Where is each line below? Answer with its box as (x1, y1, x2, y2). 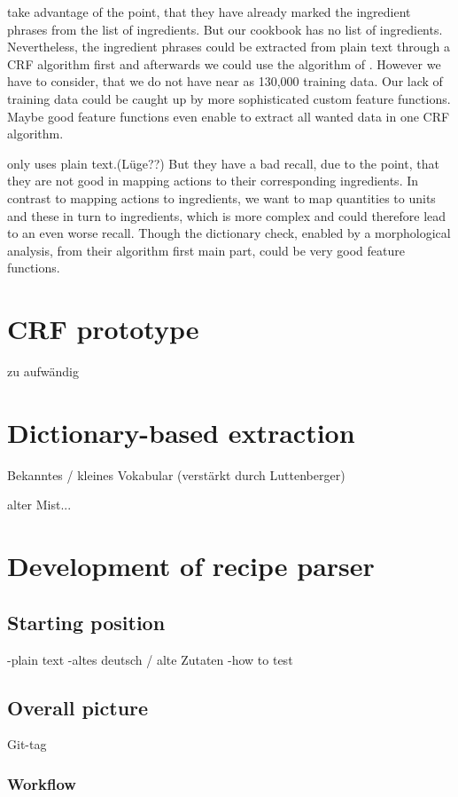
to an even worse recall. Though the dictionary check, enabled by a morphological (7, 224, 451, 242)
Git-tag (7, 735, 47, 754)
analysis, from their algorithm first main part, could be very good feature (7, 241, 405, 259)
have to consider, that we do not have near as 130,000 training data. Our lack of (7, 72, 443, 91)
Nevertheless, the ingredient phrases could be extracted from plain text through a (7, 37, 450, 56)
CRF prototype (7, 311, 199, 347)
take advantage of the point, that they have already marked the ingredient (7, 3, 411, 20)
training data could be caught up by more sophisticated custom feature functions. (7, 89, 451, 107)
